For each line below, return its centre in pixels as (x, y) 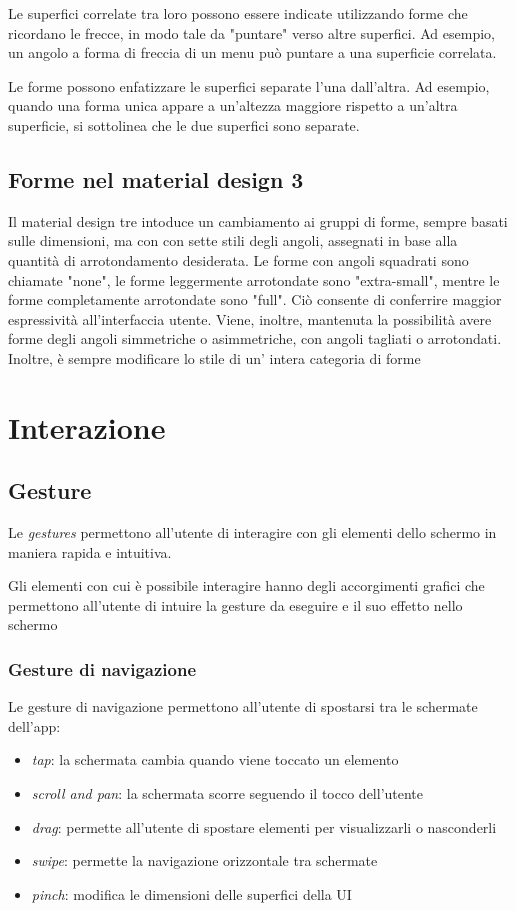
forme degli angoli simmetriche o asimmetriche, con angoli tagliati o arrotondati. (255, 338)
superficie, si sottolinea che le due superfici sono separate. (184, 124)
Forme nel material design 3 (156, 178)
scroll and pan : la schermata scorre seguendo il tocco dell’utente (227, 793)
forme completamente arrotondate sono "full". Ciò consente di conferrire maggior (255, 299)
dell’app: (34, 725)
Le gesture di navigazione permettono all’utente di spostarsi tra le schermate (243, 706)
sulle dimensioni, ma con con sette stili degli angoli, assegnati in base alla (233, 240)
